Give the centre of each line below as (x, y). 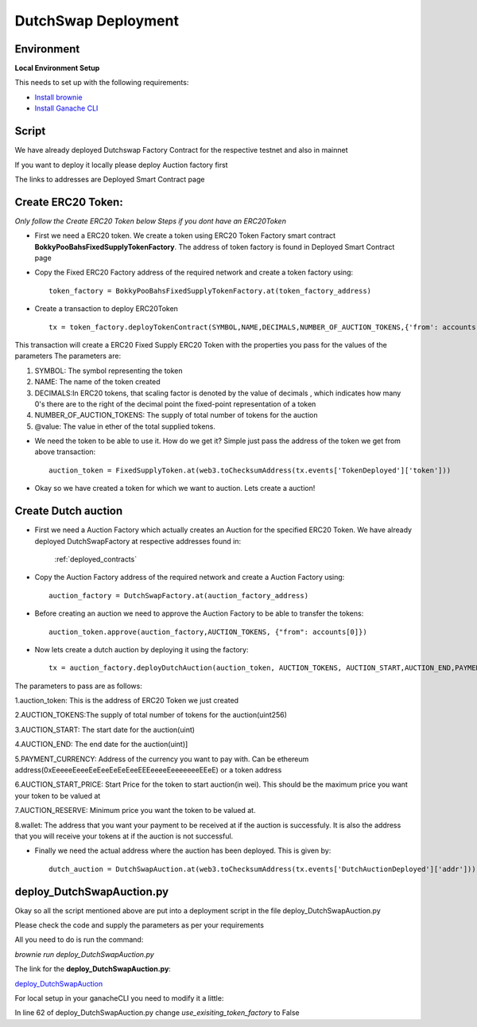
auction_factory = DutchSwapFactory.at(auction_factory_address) (179, 595)
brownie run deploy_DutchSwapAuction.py (84, 954)
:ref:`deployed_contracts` (96, 559)
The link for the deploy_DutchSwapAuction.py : (93, 969)
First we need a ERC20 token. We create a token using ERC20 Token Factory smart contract (185, 235)
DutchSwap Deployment (97, 21)
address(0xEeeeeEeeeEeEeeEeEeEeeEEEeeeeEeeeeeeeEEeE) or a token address (148, 770)
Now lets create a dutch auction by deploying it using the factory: (142, 649)
